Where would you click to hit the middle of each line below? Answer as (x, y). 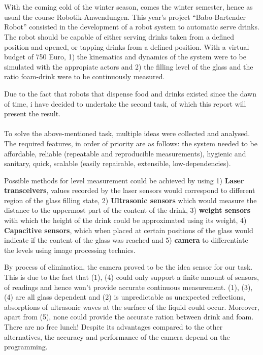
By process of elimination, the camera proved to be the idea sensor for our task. (128, 267)
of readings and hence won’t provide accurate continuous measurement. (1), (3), (128, 287)
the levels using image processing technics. (70, 250)
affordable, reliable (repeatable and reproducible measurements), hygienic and (125, 153)
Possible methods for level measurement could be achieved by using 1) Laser (124, 180)
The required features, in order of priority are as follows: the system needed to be (131, 143)
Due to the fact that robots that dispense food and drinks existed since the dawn (130, 93)
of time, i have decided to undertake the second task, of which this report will (125, 103)
